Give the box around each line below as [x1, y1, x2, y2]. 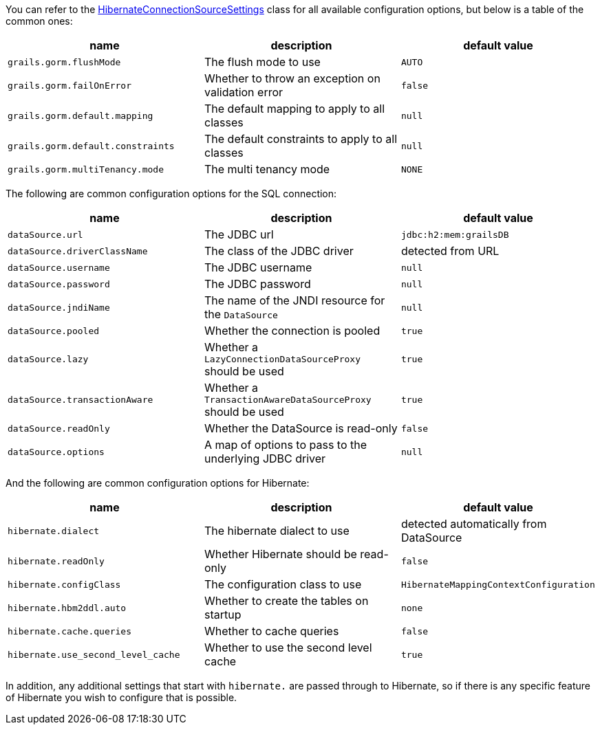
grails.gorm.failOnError [8, 80, 132, 91]
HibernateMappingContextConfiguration [400, 579, 595, 590]
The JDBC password [204, 277, 311, 291]
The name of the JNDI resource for [204, 294, 385, 307]
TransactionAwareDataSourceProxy [204, 395, 372, 405]
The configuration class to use [204, 577, 362, 591]
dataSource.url [8, 229, 83, 240]
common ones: [6, 15, 73, 27]
